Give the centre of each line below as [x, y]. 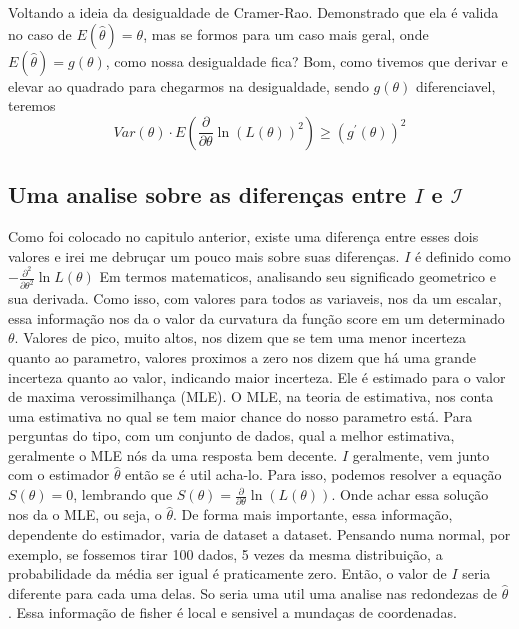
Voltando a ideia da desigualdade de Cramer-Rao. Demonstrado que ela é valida [253, 12]
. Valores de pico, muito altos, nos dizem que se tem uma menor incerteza [240, 337]
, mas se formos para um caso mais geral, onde [286, 33]
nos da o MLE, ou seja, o [85, 514]
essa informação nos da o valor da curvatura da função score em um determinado [256, 317]
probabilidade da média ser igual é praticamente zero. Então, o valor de [227, 573]
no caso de [40, 33]
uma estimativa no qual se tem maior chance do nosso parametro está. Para [240, 415]
